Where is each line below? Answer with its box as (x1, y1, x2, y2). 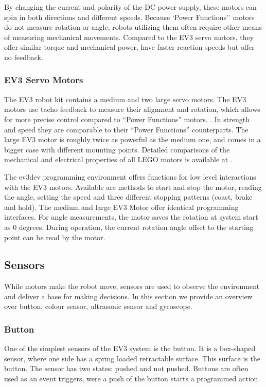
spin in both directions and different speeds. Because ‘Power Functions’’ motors (4, 11, 255, 22)
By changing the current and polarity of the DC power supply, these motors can (4, 2, 257, 12)
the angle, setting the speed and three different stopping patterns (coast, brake (4, 191, 253, 202)
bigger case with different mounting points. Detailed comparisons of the (4, 144, 230, 154)
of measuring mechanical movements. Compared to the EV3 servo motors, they (4, 31, 254, 42)
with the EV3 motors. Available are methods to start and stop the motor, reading (4, 181, 262, 192)
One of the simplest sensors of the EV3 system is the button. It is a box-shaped (4, 343, 256, 354)
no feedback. (4, 51, 43, 62)
